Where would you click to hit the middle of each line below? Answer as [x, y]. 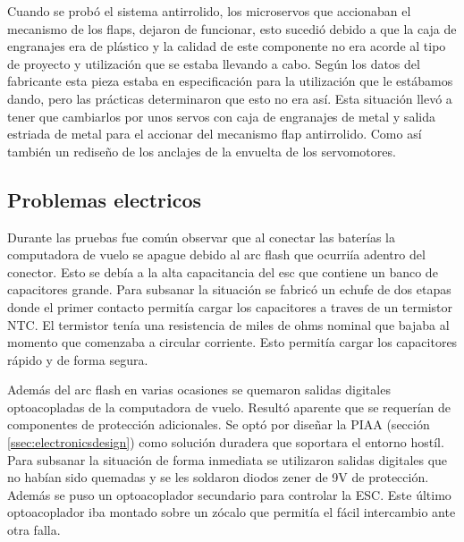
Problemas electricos [105, 199]
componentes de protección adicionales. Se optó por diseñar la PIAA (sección [219, 424]
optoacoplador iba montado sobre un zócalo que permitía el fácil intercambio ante [232, 512]
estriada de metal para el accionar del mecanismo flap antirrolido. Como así [215, 134]
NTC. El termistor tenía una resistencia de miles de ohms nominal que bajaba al [228, 324]
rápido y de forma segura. [78, 359]
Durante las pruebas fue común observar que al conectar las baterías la [202, 237]
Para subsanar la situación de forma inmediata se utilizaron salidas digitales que [228, 459]
